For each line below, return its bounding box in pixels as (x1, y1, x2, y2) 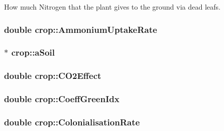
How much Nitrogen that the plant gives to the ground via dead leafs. (4, 2, 221, 12)
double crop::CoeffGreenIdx (4, 93, 120, 105)
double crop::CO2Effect (4, 69, 102, 82)
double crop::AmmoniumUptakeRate (4, 23, 157, 35)
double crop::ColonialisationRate (4, 115, 140, 128)
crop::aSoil (11, 46, 55, 59)
